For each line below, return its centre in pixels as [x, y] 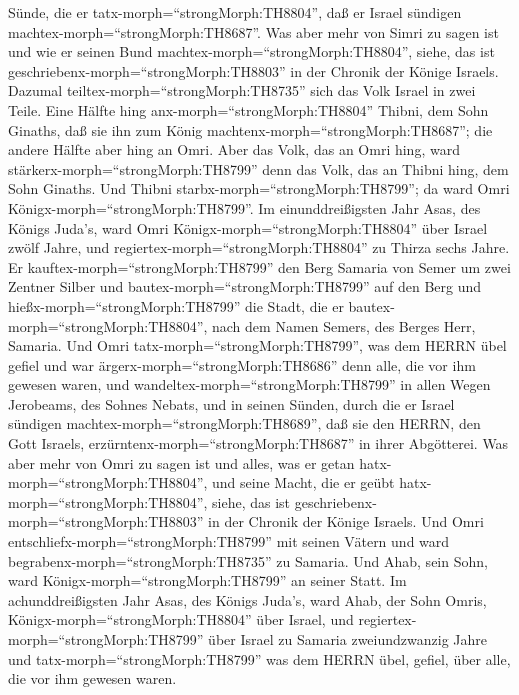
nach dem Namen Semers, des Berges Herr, [344, 325]
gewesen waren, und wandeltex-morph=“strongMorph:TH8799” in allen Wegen [249, 384]
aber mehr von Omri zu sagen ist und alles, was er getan [181, 462]
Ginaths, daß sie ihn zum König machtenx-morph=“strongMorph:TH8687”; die [250, 129]
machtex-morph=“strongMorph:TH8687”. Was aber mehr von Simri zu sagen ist [253, 31]
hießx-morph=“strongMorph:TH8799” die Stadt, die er [176, 305]
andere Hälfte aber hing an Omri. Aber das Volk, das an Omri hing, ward [234, 149]
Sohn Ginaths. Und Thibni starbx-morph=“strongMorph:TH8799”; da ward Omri [259, 188]
